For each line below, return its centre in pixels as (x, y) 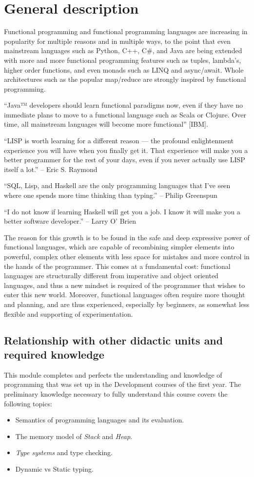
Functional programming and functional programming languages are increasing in (126, 31)
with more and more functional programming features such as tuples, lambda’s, (123, 60)
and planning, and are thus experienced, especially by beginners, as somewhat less (127, 304)
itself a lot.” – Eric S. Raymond (51, 169)
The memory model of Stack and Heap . (74, 436)
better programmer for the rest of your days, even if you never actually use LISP (125, 160)
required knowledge (54, 354)
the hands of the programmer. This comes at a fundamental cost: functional (117, 266)
